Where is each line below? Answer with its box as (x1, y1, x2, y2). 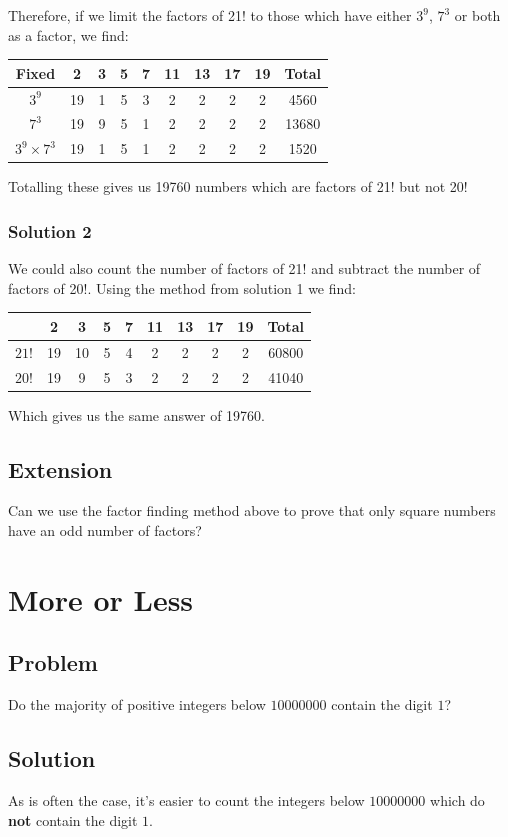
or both (454, 5, 501, 25)
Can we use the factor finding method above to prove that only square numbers (8, 500, 496, 521)
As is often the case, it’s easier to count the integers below (8, 789, 365, 810)
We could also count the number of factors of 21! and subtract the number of (8, 258, 481, 279)
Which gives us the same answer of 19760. (8, 404, 265, 425)
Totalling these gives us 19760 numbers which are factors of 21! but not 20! (8, 176, 468, 197)
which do (430, 789, 485, 810)
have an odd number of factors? (8, 519, 202, 540)
